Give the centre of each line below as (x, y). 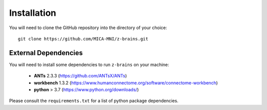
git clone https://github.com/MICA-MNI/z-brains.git (83, 39)
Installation (33, 13)
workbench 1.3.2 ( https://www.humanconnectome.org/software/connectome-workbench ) (126, 83)
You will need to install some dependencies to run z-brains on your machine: (89, 65)
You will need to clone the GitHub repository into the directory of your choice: (88, 28)
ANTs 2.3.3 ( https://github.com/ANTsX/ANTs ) (80, 76)
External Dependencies (46, 53)
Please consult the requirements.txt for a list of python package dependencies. (94, 101)
